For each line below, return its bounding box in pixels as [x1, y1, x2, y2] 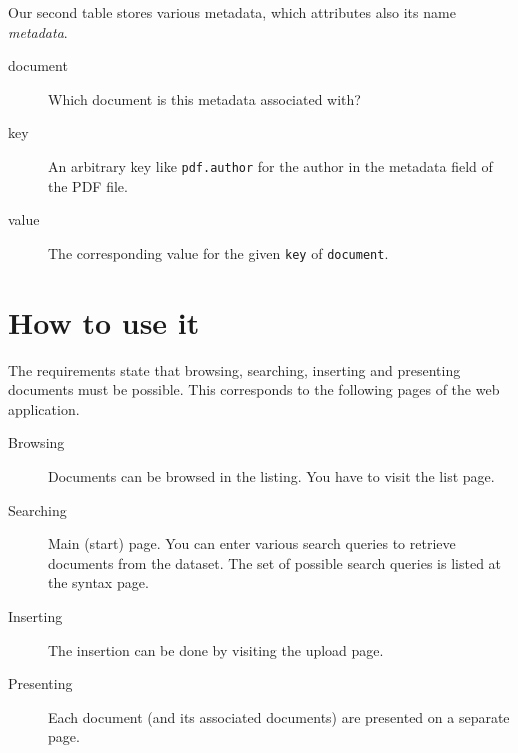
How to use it [8, 301, 200, 342]
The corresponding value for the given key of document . [48, 242, 389, 263]
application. [8, 398, 80, 419]
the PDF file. [48, 175, 128, 196]
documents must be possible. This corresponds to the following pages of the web [8, 379, 500, 400]
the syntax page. [48, 572, 149, 593]
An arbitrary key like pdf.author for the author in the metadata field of [48, 155, 493, 176]
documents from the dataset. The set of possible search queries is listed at [48, 552, 502, 573]
